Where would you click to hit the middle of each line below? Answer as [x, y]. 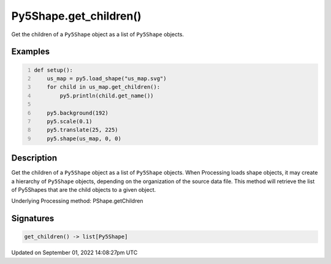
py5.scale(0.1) [70, 121]
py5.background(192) [78, 113]
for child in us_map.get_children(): [104, 87]
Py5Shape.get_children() [76, 16]
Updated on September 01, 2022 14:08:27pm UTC [74, 253]
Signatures [33, 218]
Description [34, 158]
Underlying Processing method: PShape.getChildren [77, 201]
